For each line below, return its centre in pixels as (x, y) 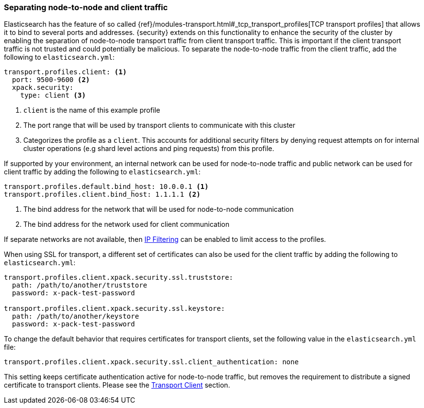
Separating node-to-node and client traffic (86, 7)
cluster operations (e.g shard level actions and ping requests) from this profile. (149, 149)
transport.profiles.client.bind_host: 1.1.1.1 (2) (102, 195)
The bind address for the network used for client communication (127, 224)
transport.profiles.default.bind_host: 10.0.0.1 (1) (106, 187)
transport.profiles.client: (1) (65, 72)
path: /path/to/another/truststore (80, 285)
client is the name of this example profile (92, 110)
